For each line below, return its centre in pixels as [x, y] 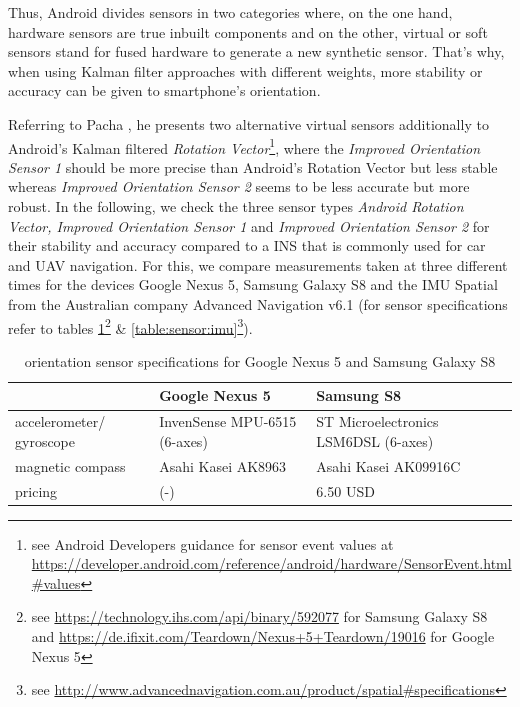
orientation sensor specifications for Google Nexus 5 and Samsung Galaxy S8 [260, 360]
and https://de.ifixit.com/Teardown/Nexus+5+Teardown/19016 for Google [263, 636]
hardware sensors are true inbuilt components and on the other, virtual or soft [248, 31]
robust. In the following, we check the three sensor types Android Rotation [236, 206]
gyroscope [45, 440]
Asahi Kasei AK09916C [388, 465]
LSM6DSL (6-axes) [375, 440]
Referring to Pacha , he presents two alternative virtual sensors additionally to [248, 123]
